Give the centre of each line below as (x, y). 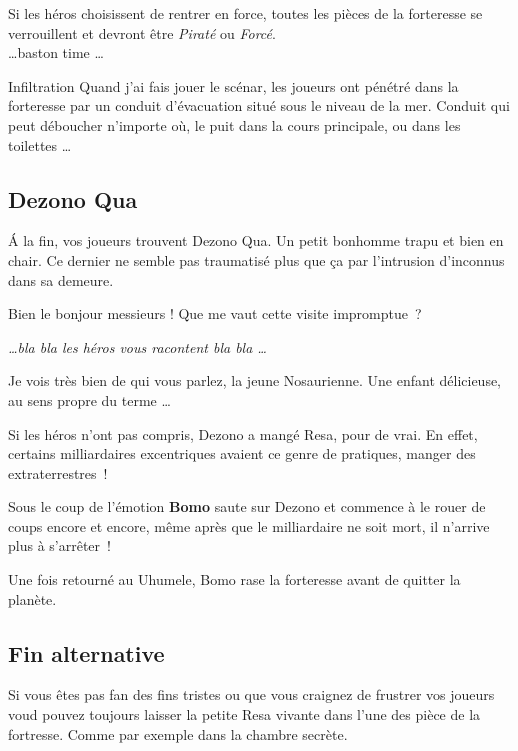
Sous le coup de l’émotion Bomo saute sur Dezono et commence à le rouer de (247, 506)
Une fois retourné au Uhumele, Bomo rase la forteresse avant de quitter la (234, 579)
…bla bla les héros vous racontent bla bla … (137, 346)
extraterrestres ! (58, 472)
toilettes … (40, 144)
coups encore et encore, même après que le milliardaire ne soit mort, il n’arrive (249, 525)
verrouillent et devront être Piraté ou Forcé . (142, 32)
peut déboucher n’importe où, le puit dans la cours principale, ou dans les (234, 124)
